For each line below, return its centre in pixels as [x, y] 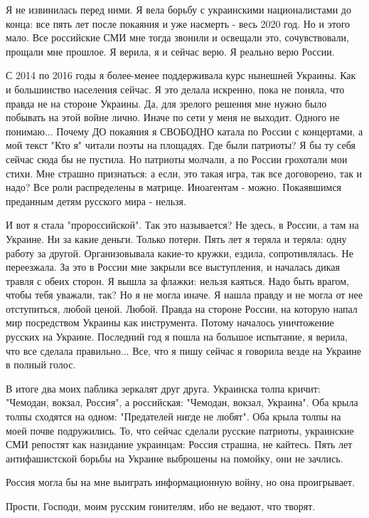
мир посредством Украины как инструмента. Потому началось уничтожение [170, 322]
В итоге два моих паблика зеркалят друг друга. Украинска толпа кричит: [163, 388]
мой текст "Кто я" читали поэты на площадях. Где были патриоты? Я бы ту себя [181, 145]
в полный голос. [41, 364]
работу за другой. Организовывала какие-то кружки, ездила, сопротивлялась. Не [180, 253]
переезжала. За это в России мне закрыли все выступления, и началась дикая [173, 267]
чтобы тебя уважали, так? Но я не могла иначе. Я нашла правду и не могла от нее [184, 295]
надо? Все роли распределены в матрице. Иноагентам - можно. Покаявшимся [174, 187]
